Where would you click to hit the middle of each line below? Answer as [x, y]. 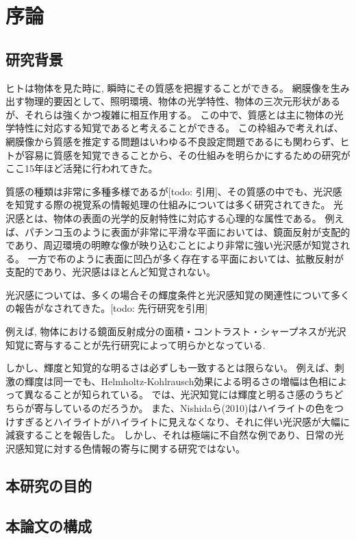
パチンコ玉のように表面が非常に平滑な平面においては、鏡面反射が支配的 [187, 231]
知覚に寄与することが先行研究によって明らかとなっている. [136, 344]
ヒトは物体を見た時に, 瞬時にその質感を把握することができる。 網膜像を [168, 87]
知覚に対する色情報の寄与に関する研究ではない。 [135, 448]
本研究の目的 [49, 485]
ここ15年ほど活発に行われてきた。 [82, 168]
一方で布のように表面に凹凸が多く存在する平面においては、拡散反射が [186, 258]
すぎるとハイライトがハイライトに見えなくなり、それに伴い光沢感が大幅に [182, 421]
